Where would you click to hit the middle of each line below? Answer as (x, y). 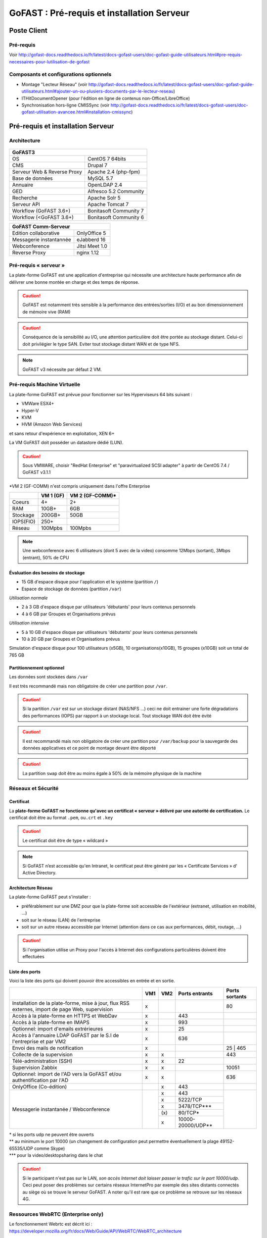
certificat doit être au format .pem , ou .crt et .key (61, 818)
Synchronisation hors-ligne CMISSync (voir (66, 105)
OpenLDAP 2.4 (105, 185)
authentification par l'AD (40, 1080)
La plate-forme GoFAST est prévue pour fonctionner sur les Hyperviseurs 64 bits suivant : (101, 394)
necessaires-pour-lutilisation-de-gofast (49, 61)
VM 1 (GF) (52, 496)
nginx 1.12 (88, 253)
